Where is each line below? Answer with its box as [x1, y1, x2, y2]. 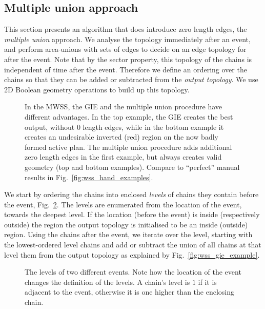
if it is [198, 276, 217, 287]
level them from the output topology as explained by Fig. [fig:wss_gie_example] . [4, 249, 260, 260]
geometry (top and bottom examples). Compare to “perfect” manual [25, 161, 240, 172]
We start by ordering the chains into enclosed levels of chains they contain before [4, 189, 259, 200]
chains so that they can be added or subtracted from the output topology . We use [4, 74, 258, 85]
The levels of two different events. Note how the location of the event [25, 266, 241, 277]
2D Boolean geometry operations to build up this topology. [4, 84, 190, 94]
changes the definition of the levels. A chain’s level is [25, 276, 190, 287]
